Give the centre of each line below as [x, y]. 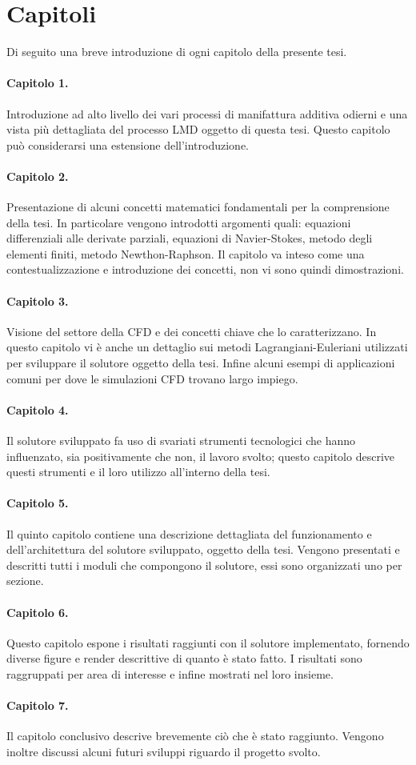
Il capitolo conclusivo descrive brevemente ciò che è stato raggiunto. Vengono [195, 736]
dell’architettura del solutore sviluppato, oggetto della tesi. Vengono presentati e [203, 549]
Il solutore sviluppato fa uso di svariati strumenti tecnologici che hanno [181, 441]
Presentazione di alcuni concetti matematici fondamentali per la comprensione [198, 207]
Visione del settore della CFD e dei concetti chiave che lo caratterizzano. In [192, 331]
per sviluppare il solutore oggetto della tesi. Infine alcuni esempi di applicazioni [201, 363]
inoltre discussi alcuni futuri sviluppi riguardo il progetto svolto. [164, 751]
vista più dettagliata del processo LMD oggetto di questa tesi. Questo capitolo [198, 129]
